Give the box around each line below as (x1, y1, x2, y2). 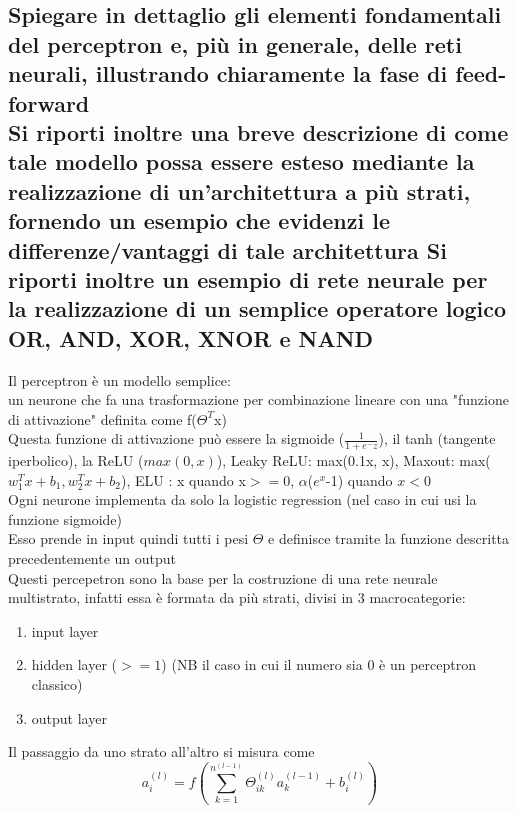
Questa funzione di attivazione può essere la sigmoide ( (8, 428, 345, 449)
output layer (31, 707, 107, 728)
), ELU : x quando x (121, 469, 246, 490)
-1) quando (326, 469, 393, 490)
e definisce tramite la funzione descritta (268, 528, 510, 549)
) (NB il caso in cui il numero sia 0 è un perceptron (161, 654, 476, 675)
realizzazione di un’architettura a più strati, (8, 175, 471, 206)
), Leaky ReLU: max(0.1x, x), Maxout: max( (216, 450, 491, 471)
